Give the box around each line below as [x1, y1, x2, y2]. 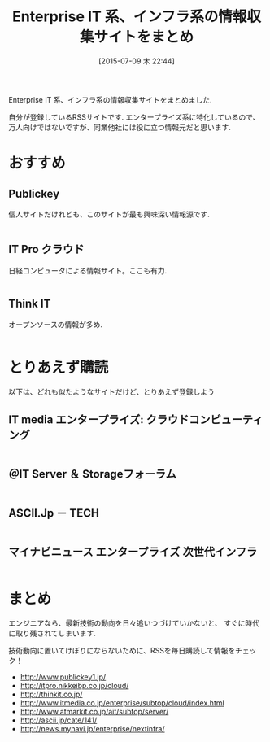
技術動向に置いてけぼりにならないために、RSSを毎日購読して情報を [8, 645, 236, 655]
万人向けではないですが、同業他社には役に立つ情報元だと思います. [8, 122, 232, 132]
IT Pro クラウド [8, 242, 85, 256]
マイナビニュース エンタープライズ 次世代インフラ [8, 545, 258, 559]
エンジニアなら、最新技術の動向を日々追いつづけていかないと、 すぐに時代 [8, 618, 260, 627]
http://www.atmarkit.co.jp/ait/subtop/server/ [20, 706, 169, 716]
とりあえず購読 [8, 358, 109, 377]
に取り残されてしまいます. [8, 628, 96, 638]
